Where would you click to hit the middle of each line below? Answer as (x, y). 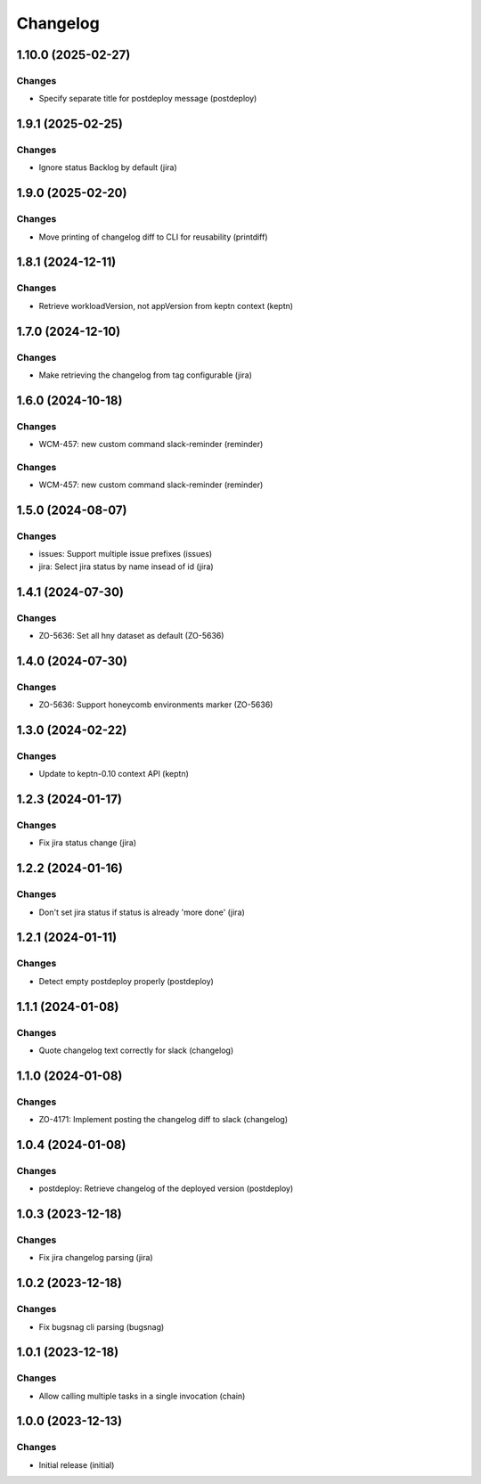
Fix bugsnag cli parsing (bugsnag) (102, 1326)
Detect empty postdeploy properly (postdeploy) (126, 981)
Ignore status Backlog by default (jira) (108, 167)
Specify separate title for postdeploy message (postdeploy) (148, 99)
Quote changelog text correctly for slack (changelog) (136, 1050)
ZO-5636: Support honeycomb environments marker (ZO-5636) (156, 705)
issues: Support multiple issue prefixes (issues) (126, 554)
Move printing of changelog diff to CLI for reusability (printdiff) (153, 237)
